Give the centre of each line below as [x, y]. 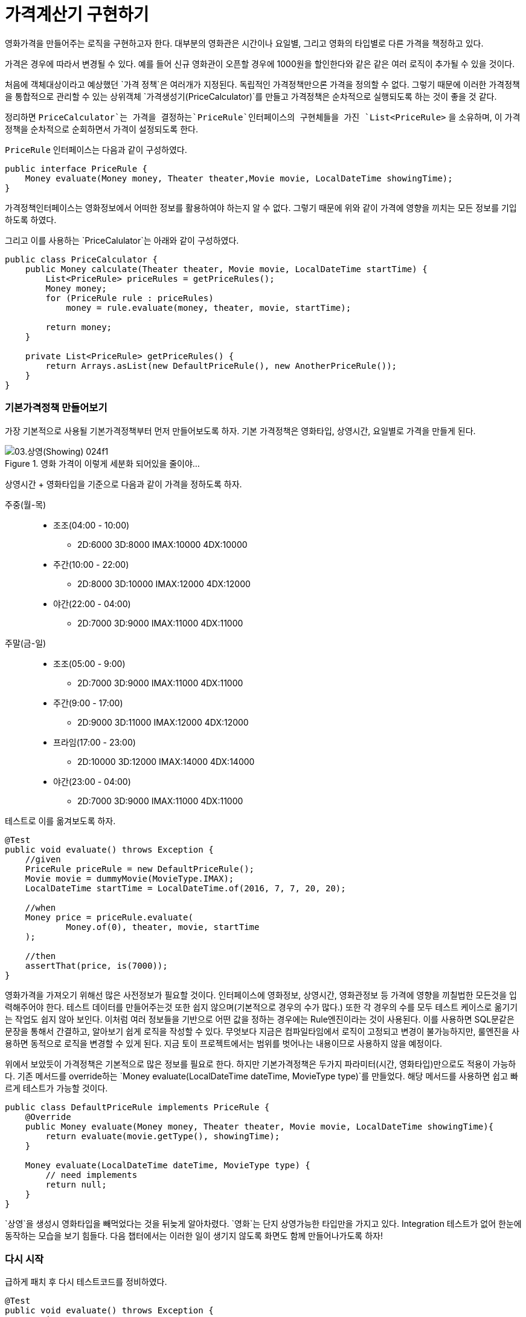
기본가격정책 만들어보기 [56, 408]
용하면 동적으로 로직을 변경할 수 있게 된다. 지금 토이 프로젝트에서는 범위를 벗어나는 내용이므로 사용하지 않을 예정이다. [224, 1043]
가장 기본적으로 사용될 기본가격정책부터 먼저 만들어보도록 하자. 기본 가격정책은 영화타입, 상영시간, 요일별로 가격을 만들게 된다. [240, 431]
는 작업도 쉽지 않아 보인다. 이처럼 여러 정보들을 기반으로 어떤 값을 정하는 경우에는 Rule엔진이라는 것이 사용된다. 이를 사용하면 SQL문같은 [260, 1019]
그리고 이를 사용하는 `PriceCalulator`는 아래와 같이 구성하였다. [122, 240]
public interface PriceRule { [76, 168]
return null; [76, 1184]
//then [40, 956]
